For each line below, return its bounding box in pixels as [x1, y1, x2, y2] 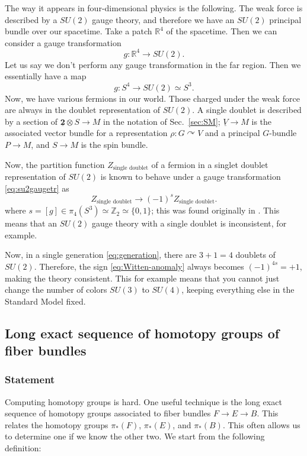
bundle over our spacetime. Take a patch [5, 25, 152, 37]
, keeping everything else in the [181, 283, 295, 296]
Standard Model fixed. [5, 295, 86, 307]
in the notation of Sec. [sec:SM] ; [103, 115, 220, 127]
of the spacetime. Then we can [166, 25, 277, 37]
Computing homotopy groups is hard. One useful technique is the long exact [5, 395, 282, 408]
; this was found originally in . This [151, 204, 280, 216]
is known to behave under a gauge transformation [100, 170, 281, 182]
